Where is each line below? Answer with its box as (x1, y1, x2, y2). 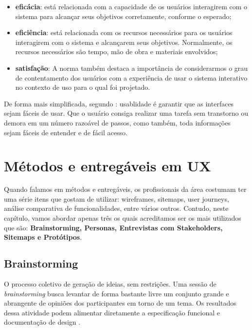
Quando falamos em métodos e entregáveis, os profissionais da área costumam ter (4, 184, 247, 194)
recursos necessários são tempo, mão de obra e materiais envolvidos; (15, 46, 218, 57)
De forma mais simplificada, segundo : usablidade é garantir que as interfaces (4, 98, 234, 108)
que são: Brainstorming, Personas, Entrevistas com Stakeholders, (4, 222, 223, 232)
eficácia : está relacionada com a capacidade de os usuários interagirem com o (15, 1, 248, 11)
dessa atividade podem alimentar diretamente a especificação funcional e (4, 307, 220, 317)
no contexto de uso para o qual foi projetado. (15, 82, 150, 92)
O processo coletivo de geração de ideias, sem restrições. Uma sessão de (4, 279, 216, 289)
